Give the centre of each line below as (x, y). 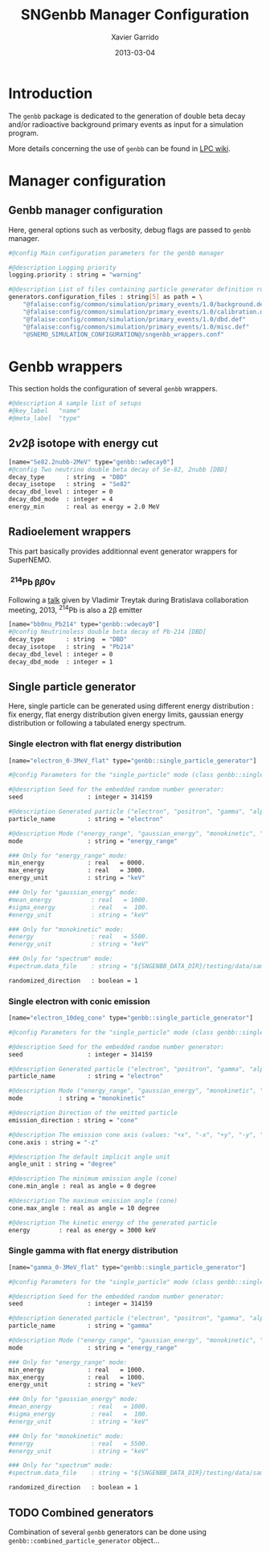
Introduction (51, 93)
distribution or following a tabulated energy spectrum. (97, 723)
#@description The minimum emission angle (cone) (93, 1179)
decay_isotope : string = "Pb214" (72, 647)
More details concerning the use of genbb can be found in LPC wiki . (119, 148)
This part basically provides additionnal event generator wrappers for (123, 551)
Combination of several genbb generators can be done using (108, 1531)
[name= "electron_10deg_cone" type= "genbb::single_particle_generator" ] (131, 1018)
